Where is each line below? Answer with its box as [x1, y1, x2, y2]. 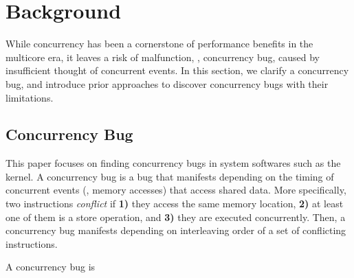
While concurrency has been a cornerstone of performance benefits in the [5, 36, 313, 51]
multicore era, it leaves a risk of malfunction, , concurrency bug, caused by [5, 49, 320, 64]
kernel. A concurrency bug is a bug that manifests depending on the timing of [5, 169, 334, 183]
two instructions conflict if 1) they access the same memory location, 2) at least [5, 196, 344, 211]
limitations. [5, 90, 54, 104]
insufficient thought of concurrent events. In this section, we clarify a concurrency [5, 63, 349, 78]
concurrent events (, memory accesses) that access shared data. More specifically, [5, 183, 346, 197]
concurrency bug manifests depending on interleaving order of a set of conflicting [5, 223, 346, 238]
